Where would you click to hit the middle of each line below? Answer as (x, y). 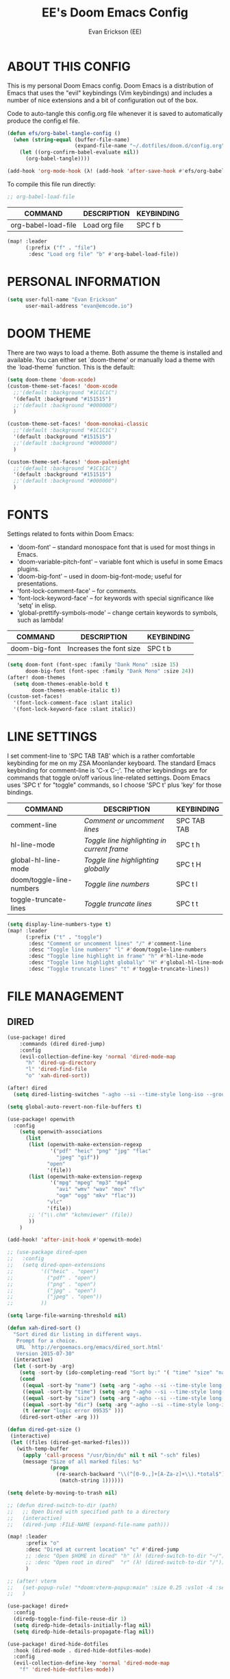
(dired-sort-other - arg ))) (59, 1417)
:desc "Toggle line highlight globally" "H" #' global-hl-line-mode (127, 963)
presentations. (37, 583)
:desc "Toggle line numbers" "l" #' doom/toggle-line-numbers (117, 950)
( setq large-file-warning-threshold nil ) (67, 1316)
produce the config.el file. (43, 121)
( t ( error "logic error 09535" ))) (73, 1411)
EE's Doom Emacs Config (115, 13)
